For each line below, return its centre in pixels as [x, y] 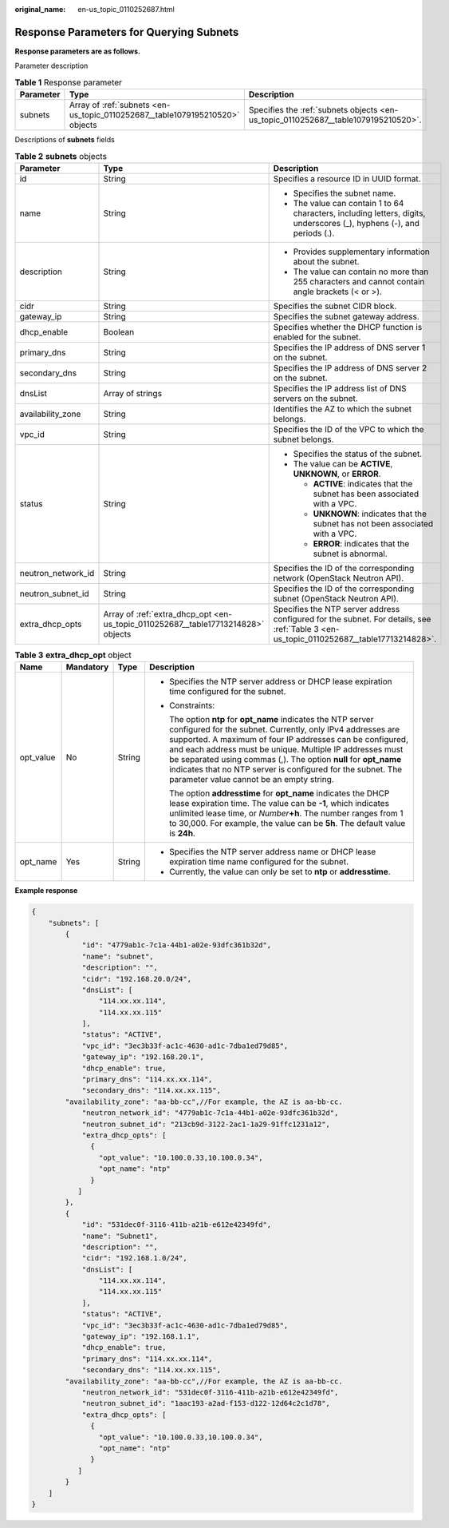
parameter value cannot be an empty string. [251, 780]
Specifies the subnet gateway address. [347, 316]
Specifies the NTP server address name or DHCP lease [272, 852]
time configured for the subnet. [227, 692]
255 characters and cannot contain [359, 281]
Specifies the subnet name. [345, 193]
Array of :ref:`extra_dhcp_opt [158, 613]
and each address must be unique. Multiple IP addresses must [286, 749]
